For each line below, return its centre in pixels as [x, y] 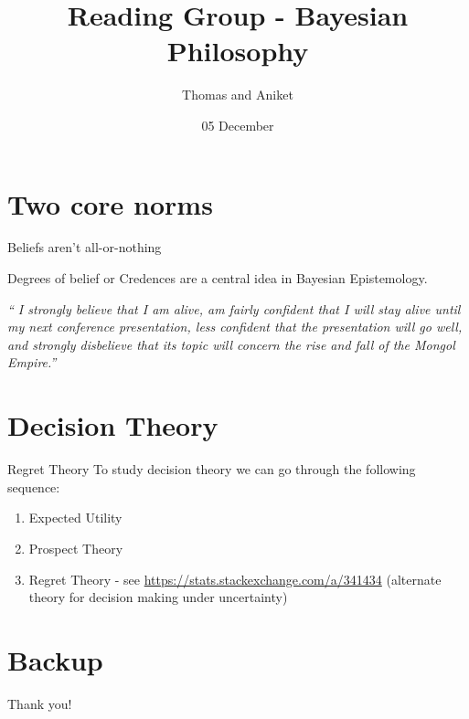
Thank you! [40, 703]
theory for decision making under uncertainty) [158, 597]
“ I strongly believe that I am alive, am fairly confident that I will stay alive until [234, 308]
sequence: [34, 486]
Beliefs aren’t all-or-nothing [85, 247]
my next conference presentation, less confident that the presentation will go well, [235, 327]
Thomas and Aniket [238, 95]
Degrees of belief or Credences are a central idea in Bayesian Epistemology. [218, 278]
